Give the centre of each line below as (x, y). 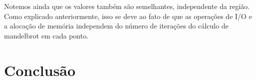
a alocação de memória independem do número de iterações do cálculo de (116, 26)
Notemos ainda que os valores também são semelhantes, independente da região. (127, 6)
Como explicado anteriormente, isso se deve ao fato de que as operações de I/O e (128, 16)
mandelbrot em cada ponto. (46, 35)
